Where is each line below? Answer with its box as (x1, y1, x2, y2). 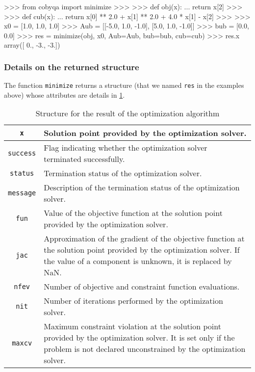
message (8, 189, 36, 197)
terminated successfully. (44, 153, 125, 165)
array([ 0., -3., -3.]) (4, 40, 60, 50)
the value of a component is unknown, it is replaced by (44, 255, 232, 267)
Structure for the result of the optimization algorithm (35, 107, 220, 119)
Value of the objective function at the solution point (44, 207, 223, 219)
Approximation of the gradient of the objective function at (44, 233, 245, 244)
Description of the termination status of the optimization (44, 182, 240, 193)
